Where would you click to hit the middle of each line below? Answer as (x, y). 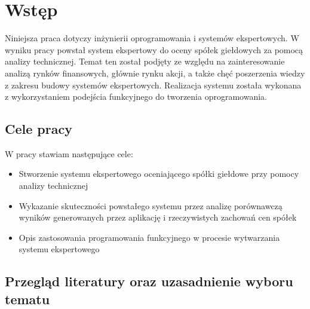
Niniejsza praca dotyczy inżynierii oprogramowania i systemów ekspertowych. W (152, 38)
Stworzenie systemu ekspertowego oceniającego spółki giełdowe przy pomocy (159, 174)
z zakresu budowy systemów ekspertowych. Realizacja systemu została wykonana (153, 85)
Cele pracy (39, 129)
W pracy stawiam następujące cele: (69, 153)
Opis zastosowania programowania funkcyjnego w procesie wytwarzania (149, 237)
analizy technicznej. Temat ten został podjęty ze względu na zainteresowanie (145, 61)
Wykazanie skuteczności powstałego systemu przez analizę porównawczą (151, 205)
